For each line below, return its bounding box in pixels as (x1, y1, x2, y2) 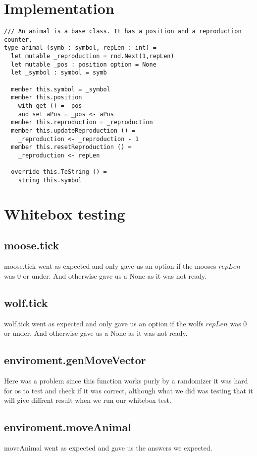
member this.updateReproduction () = (11, 127, 135, 134)
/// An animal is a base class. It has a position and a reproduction (4, 28, 242, 35)
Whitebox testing (4, 203, 125, 224)
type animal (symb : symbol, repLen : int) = (4, 44, 156, 52)
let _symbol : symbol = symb (11, 69, 107, 76)
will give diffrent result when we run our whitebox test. (4, 395, 171, 405)
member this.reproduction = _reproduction (11, 119, 153, 126)
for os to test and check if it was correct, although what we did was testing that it (4, 385, 253, 395)
